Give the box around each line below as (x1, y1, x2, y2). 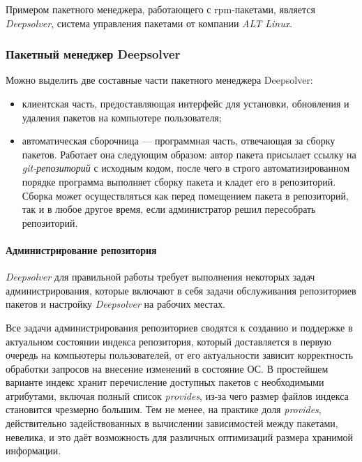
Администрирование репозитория (6, 242, 157, 257)
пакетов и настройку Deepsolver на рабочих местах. (6, 297, 226, 311)
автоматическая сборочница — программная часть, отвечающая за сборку (22, 133, 335, 148)
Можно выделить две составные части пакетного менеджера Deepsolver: (6, 73, 313, 87)
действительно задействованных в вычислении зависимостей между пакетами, (6, 416, 338, 431)
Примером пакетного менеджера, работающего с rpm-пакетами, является (6, 2, 316, 16)
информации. (6, 443, 61, 458)
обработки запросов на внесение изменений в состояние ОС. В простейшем (6, 361, 329, 375)
